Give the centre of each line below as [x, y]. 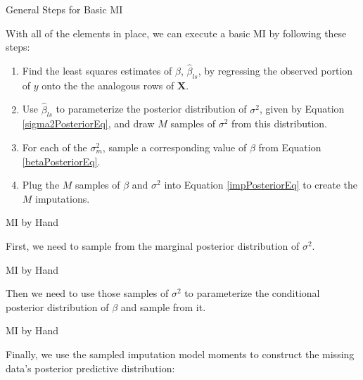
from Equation [290, 147]
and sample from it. [163, 306]
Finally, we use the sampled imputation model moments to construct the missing [180, 354]
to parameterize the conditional [252, 293]
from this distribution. [280, 123]
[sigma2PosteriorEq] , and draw [88, 123]
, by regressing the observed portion [275, 70]
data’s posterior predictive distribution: [90, 368]
